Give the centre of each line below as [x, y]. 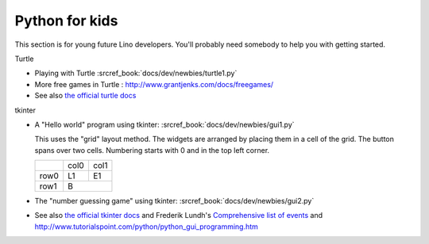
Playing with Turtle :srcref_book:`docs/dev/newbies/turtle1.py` [136, 73]
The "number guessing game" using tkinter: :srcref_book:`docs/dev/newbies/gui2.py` [174, 201]
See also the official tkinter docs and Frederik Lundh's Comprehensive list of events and [179, 215]
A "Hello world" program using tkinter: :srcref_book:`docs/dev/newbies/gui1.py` [164, 124]
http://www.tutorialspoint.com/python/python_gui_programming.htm [146, 227]
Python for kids [66, 21]
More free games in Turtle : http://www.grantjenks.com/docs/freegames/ [154, 84]
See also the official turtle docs [85, 96]
